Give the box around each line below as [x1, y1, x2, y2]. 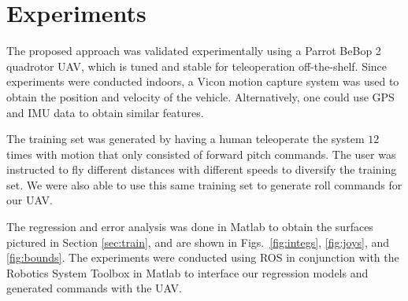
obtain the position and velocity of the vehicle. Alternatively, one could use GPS [6, 88, 395, 105]
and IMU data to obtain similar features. [6, 104, 204, 120]
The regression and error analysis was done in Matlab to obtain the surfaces [6, 218, 373, 235]
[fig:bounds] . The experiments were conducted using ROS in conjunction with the [6, 249, 399, 266]
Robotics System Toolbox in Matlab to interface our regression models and [6, 264, 369, 281]
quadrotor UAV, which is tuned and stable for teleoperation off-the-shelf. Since [6, 57, 388, 74]
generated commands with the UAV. [6, 280, 182, 296]
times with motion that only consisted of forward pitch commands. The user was [6, 145, 396, 162]
